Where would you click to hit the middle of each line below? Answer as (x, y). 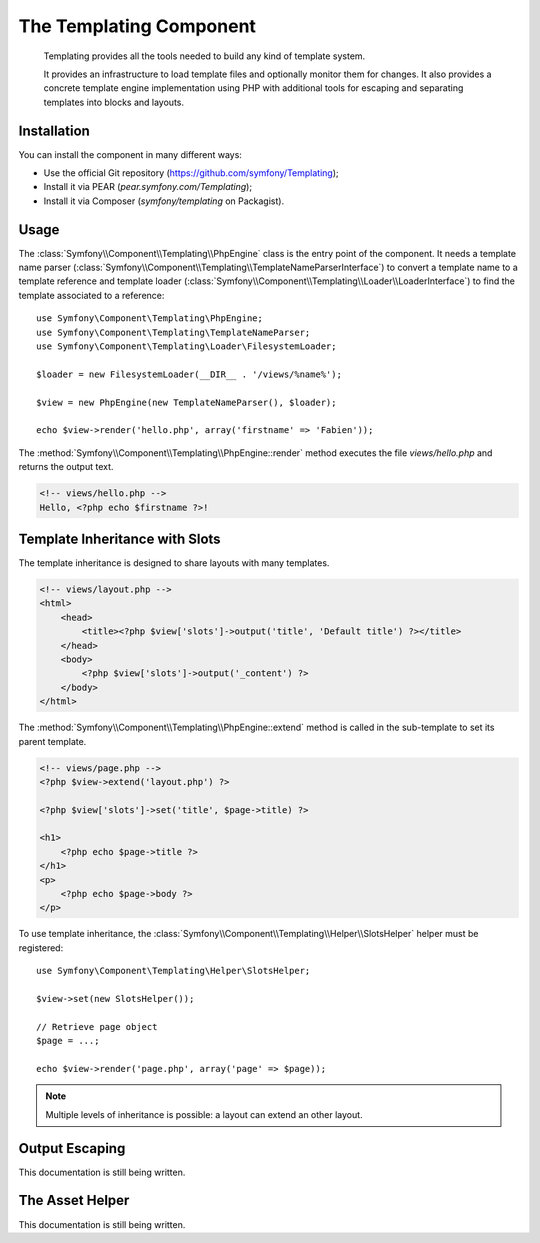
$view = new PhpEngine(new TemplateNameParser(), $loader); (186, 402)
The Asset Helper (74, 1200)
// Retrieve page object (97, 1026)
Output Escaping (72, 1148)
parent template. (52, 741)
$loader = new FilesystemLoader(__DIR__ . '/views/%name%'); (189, 374)
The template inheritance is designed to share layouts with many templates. (174, 563)
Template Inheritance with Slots (119, 538)
